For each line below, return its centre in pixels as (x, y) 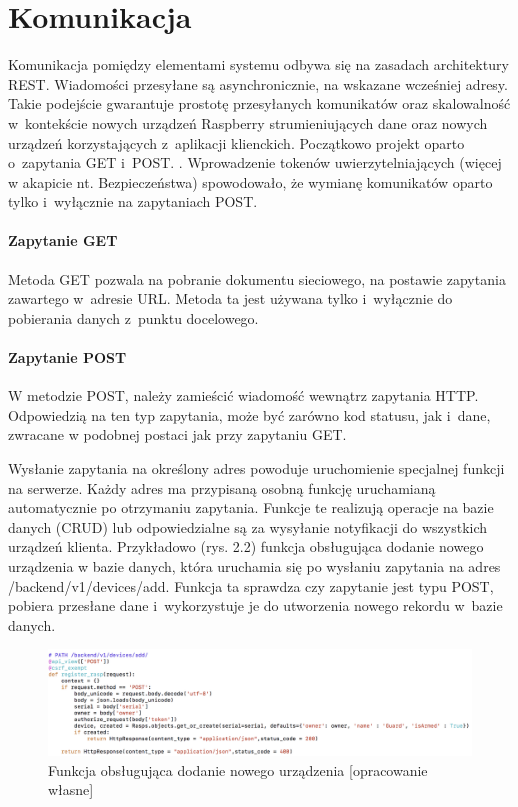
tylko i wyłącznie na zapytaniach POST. (133, 201)
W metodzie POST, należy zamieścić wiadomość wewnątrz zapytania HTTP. (243, 395)
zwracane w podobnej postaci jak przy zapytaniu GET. (177, 434)
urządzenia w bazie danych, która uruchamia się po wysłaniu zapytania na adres (254, 566)
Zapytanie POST (67, 357)
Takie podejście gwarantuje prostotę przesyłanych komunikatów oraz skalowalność (259, 103)
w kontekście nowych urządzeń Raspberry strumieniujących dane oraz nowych (248, 122)
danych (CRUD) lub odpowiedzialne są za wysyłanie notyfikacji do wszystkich (248, 526)
